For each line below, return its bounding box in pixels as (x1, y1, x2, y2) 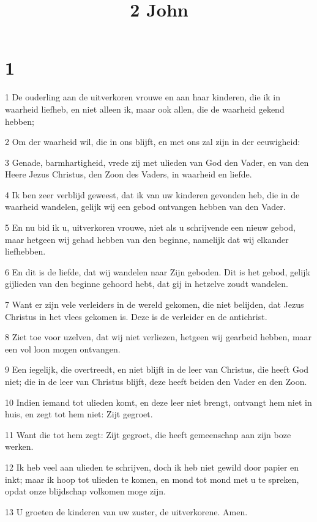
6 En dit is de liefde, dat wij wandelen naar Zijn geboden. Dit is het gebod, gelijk (5, 265, 310, 278)
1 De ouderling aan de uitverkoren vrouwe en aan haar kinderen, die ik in (5, 91, 281, 103)
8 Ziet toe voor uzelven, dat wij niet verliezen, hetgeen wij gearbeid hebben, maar (5, 330, 312, 343)
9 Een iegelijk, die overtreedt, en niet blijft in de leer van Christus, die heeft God (5, 363, 309, 376)
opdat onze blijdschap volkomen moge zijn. (5, 485, 166, 498)
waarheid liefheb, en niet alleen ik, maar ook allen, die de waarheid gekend (5, 102, 285, 115)
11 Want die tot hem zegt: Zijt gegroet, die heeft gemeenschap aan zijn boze (5, 428, 291, 441)
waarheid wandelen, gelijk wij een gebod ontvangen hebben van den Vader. (5, 200, 286, 213)
